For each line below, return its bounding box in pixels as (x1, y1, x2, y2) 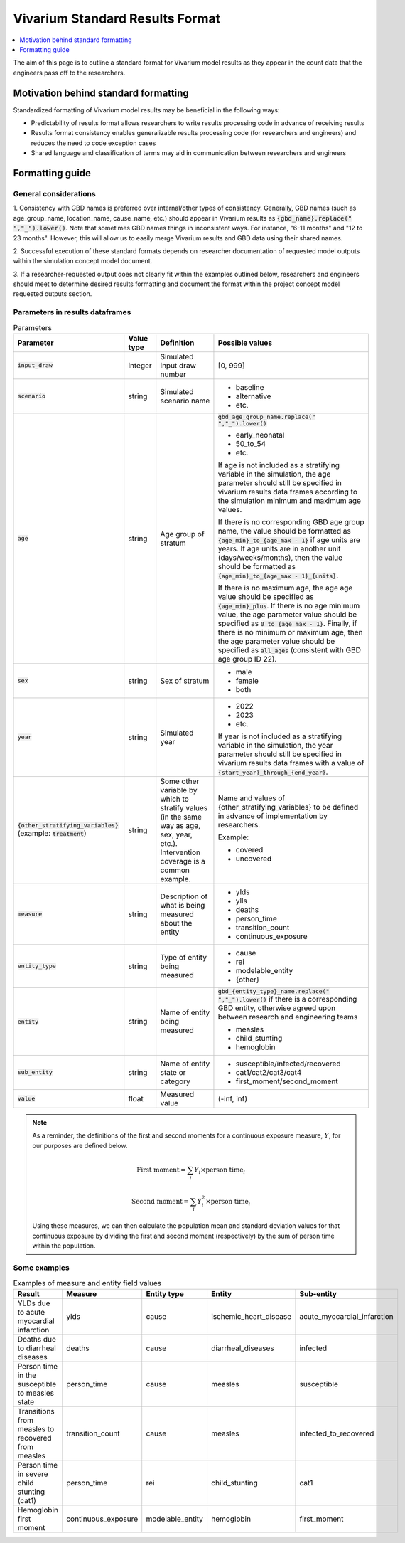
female (235, 676, 259, 686)
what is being (160, 900, 205, 910)
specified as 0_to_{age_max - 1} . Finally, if (217, 618, 357, 628)
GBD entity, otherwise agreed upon (217, 1003, 336, 1013)
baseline (235, 382, 264, 392)
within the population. (32, 1241, 96, 1250)
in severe (17, 1469, 49, 1479)
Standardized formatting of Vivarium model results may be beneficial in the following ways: (13, 105, 280, 114)
